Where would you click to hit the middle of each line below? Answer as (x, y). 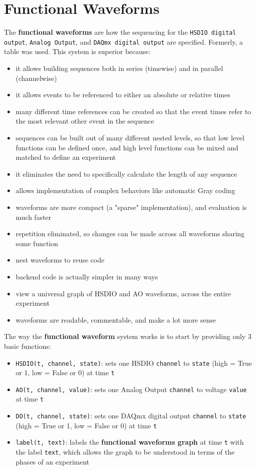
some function (37, 243)
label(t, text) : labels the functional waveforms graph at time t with (130, 442)
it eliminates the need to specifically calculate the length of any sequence (126, 173)
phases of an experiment (52, 461)
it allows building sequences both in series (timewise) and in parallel (119, 68)
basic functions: (28, 346)
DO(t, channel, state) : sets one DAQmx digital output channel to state (131, 416)
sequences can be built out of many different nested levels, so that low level (130, 137)
